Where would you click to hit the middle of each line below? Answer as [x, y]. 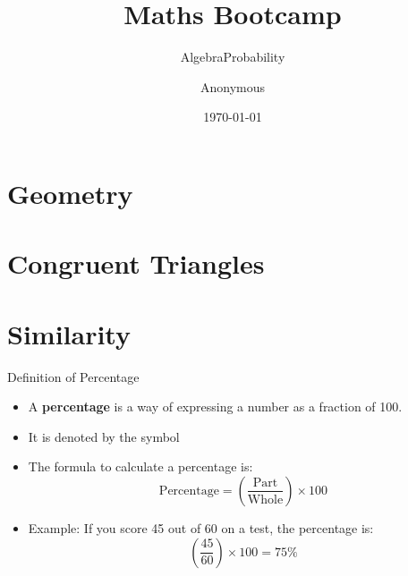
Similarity [69, 333]
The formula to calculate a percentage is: [140, 466]
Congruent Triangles [136, 263]
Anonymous [233, 86]
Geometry [70, 193]
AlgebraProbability [233, 57]
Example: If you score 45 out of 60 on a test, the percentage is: [201, 527]
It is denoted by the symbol [104, 436]
